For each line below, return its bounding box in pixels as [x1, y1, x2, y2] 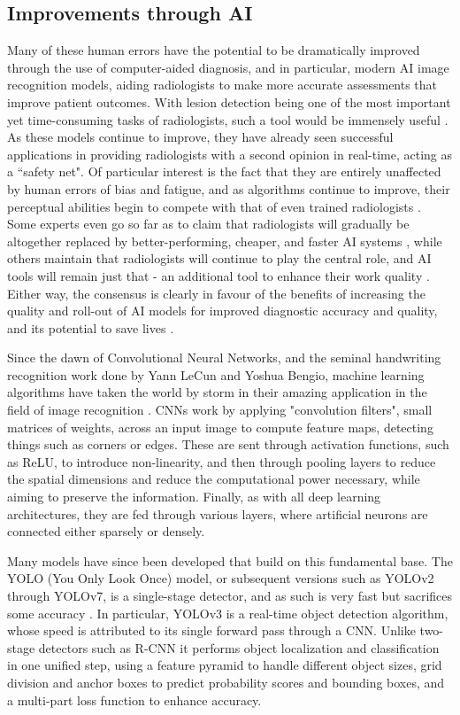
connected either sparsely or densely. [7, 522, 205, 540]
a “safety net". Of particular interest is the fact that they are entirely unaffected [7, 162, 441, 181]
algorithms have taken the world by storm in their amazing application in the [7, 383, 427, 401]
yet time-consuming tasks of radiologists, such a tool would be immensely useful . [7, 110, 448, 128]
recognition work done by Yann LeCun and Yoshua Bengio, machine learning [7, 365, 425, 384]
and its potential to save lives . [7, 318, 174, 337]
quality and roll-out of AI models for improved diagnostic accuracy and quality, [7, 301, 438, 320]
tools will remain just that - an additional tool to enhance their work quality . [7, 266, 430, 284]
